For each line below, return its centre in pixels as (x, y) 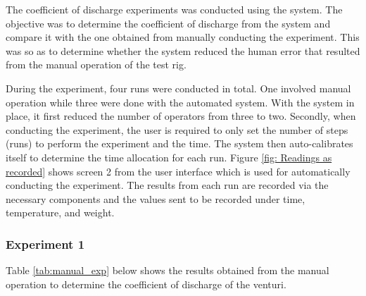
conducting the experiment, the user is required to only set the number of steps (177, 129)
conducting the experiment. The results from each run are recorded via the (167, 185)
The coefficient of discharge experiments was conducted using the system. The (174, 9)
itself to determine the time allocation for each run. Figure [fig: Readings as (169, 157)
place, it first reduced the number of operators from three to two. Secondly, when (181, 116)
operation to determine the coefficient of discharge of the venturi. (146, 284)
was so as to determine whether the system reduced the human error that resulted (183, 50)
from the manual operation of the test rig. (96, 64)
